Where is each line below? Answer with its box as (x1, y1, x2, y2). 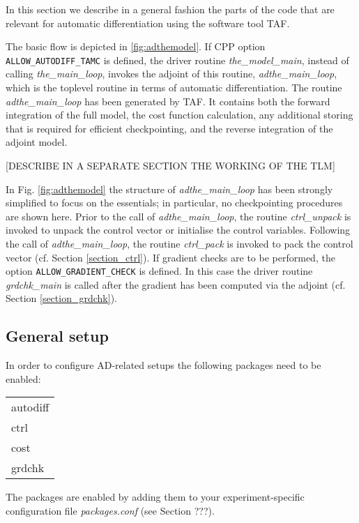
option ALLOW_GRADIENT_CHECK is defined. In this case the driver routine (6, 264, 313, 278)
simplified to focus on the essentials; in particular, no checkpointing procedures (6, 195, 343, 210)
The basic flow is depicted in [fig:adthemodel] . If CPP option (6, 39, 266, 54)
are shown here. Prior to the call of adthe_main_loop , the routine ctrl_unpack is (6, 209, 351, 223)
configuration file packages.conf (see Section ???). (6, 503, 215, 517)
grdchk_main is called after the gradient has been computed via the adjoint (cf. (6, 277, 346, 291)
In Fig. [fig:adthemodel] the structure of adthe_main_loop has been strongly (6, 181, 333, 196)
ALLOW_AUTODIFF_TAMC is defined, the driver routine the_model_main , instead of (6, 52, 349, 67)
